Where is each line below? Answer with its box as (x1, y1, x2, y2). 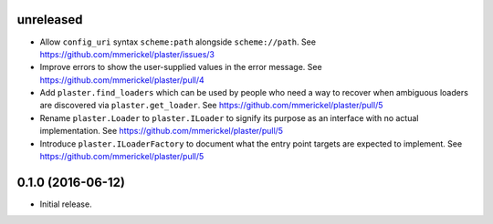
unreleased (16, 12, 83, 27)
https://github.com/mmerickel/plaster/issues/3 (39, 48, 215, 59)
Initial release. (39, 199, 92, 209)
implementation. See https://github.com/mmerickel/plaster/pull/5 (39, 126, 283, 137)
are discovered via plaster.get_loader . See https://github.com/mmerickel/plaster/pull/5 (39, 100, 383, 111)
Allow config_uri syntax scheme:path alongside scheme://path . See (39, 36, 317, 47)
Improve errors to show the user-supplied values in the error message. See (39, 62, 323, 73)
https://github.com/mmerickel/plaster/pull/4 (39, 74, 205, 86)
